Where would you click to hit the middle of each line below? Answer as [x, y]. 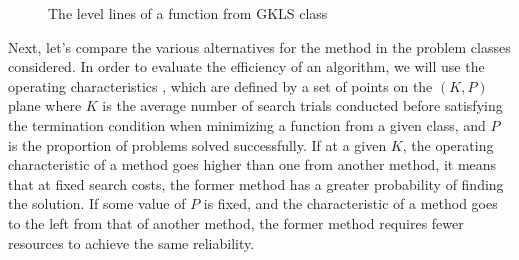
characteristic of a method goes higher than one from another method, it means [252, 164]
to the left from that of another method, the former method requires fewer [236, 222]
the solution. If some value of [97, 203]
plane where [45, 105]
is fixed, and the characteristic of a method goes [350, 203]
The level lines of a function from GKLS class [188, 13]
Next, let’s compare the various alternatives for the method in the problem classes [259, 46]
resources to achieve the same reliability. [131, 242]
